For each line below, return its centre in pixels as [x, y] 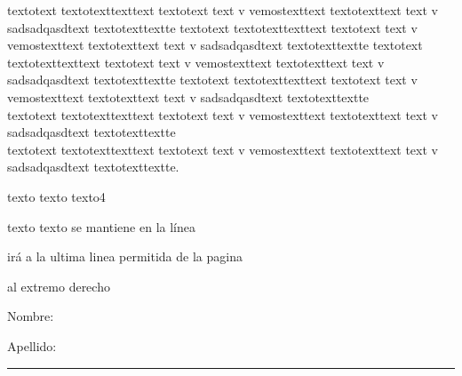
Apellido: [32, 345]
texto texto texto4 [56, 196]
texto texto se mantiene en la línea [101, 226]
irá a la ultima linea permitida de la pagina [125, 256]
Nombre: [31, 316]
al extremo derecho [59, 286]
